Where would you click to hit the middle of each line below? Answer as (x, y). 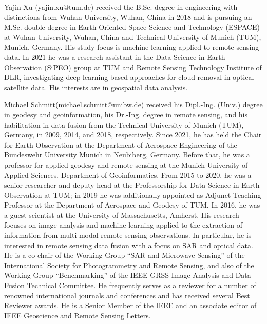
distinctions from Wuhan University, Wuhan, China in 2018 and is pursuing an (128, 17)
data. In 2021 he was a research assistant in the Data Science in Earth (115, 57)
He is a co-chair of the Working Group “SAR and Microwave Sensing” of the (125, 255)
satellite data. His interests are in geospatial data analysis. (96, 87)
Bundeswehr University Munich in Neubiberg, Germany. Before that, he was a (127, 155)
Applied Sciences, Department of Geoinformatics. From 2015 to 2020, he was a (128, 175)
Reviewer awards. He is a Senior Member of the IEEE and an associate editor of (130, 305)
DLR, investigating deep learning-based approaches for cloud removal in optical (129, 77)
